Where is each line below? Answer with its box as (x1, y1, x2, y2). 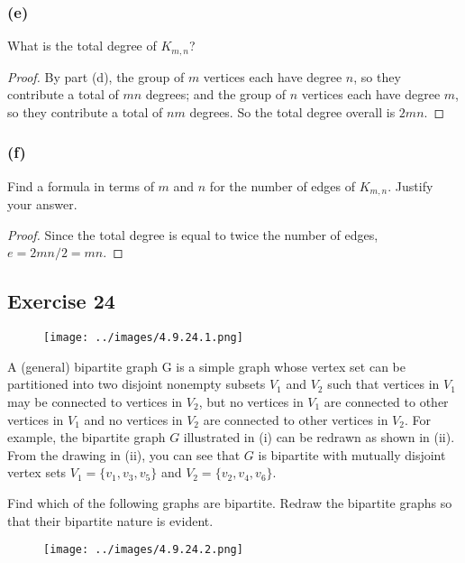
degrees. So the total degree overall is (189, 102, 396, 121)
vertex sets (7, 463, 67, 482)
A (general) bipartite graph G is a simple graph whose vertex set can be (7, 356, 406, 375)
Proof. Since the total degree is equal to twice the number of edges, (7, 225, 378, 244)
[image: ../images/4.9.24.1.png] (43, 331, 243, 345)
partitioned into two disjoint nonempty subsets (7, 374, 266, 393)
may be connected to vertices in (7, 392, 183, 411)
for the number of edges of (209, 176, 356, 195)
